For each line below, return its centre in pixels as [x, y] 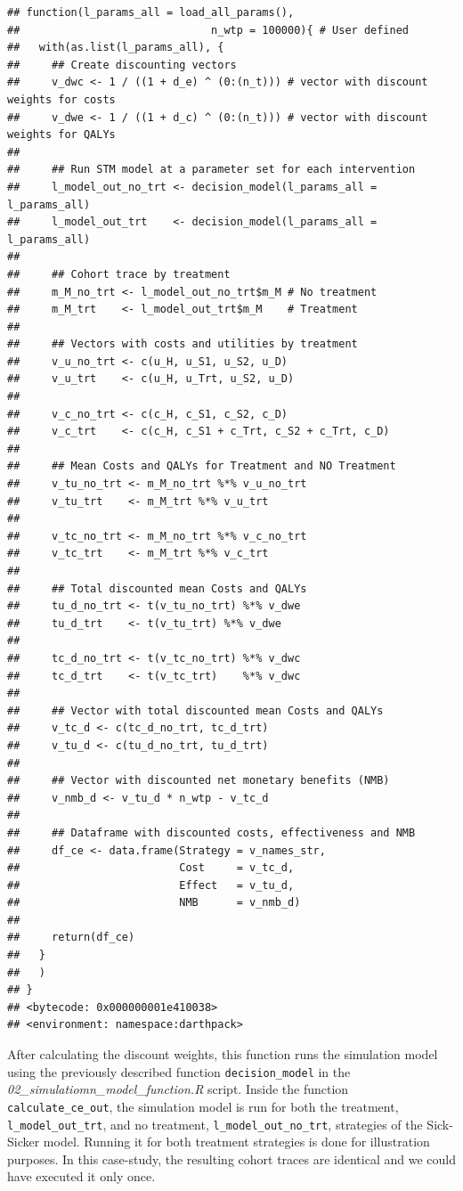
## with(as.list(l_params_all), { [116, 48]
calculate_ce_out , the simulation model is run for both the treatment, [203, 1106]
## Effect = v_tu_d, [151, 885]
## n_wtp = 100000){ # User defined [208, 30]
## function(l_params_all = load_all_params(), [151, 12]
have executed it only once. [81, 1176]
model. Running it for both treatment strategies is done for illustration [236, 1142]
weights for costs [61, 99]
